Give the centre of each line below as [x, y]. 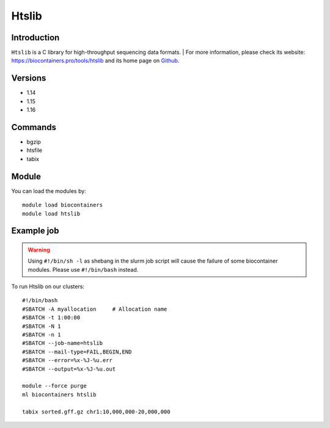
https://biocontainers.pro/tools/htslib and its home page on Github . [95, 60]
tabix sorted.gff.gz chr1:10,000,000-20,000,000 [96, 412]
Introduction [35, 38]
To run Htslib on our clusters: [48, 286]
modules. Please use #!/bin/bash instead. [83, 269]
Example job [35, 231]
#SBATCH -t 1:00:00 [51, 318]
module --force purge [54, 386]
